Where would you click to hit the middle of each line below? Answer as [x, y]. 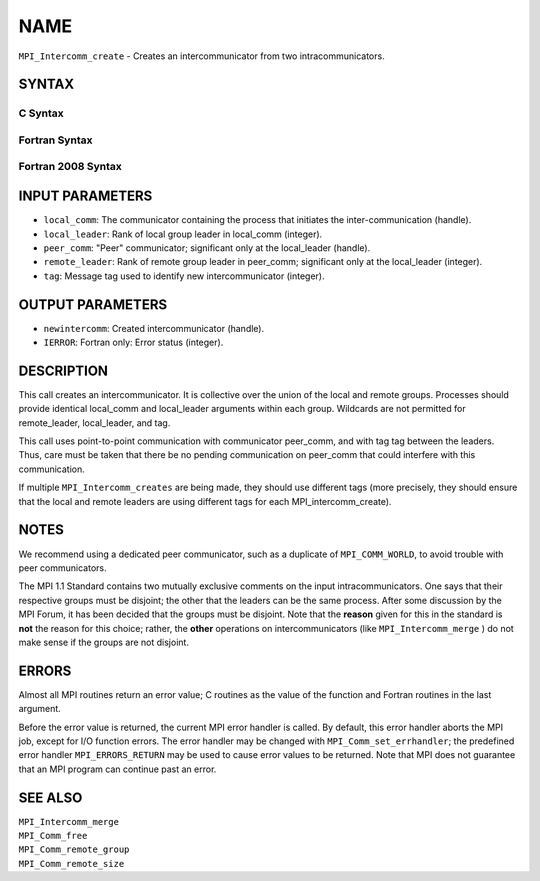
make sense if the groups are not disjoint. [104, 642]
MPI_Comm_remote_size [71, 863]
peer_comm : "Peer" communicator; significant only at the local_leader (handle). [207, 247]
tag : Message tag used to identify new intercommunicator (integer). [184, 276]
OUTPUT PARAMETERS [93, 304]
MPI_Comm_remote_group [74, 849]
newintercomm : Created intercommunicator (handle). [154, 328]
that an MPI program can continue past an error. [117, 769]
